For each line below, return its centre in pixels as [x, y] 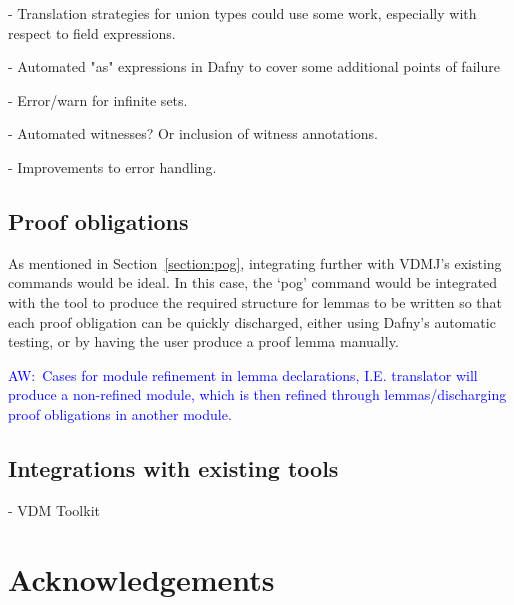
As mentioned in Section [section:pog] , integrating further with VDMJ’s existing [255, 262]
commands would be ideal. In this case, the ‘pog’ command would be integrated [253, 282]
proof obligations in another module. [120, 413]
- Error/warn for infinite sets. [98, 99]
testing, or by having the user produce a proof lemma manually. [203, 341]
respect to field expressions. [92, 32]
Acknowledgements [141, 578]
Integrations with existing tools [173, 467]
